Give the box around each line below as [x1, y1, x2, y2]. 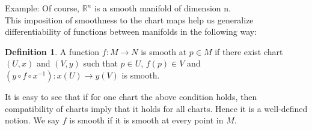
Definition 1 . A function [5, 45, 100, 58]
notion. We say [5, 114, 60, 126]
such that [83, 57, 118, 69]
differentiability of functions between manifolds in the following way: [5, 25, 257, 38]
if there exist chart [215, 45, 283, 58]
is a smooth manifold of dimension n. [94, 2, 231, 14]
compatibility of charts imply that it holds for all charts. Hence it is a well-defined [5, 102, 308, 114]
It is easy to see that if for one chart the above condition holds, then [5, 90, 257, 102]
